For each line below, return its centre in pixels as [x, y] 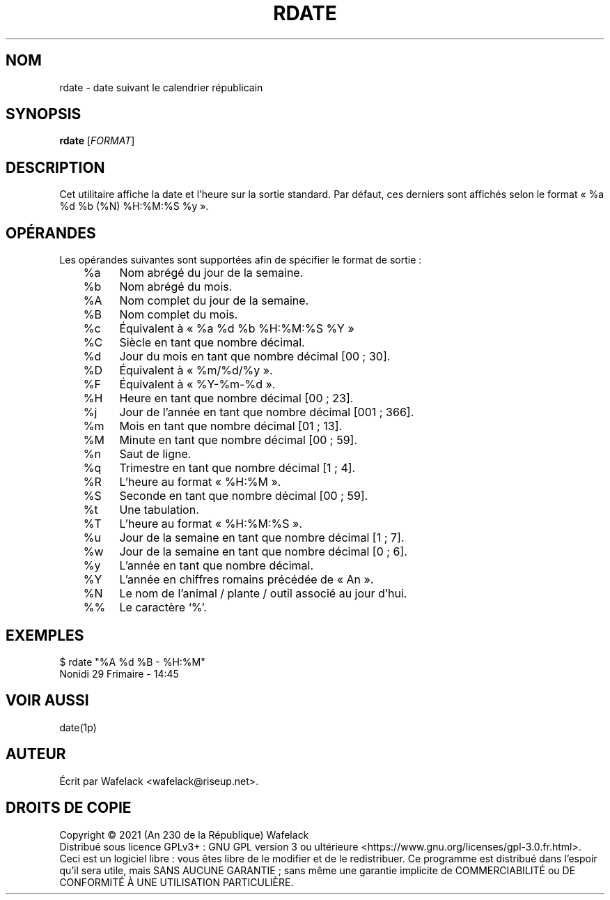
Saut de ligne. [155, 454]
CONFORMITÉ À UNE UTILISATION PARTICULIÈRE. [177, 882]
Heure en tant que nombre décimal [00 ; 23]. [236, 398]
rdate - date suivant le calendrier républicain [161, 87]
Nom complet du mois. [179, 315]
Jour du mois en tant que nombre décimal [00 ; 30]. [255, 357]
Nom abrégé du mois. [176, 287]
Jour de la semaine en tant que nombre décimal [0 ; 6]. [263, 552]
